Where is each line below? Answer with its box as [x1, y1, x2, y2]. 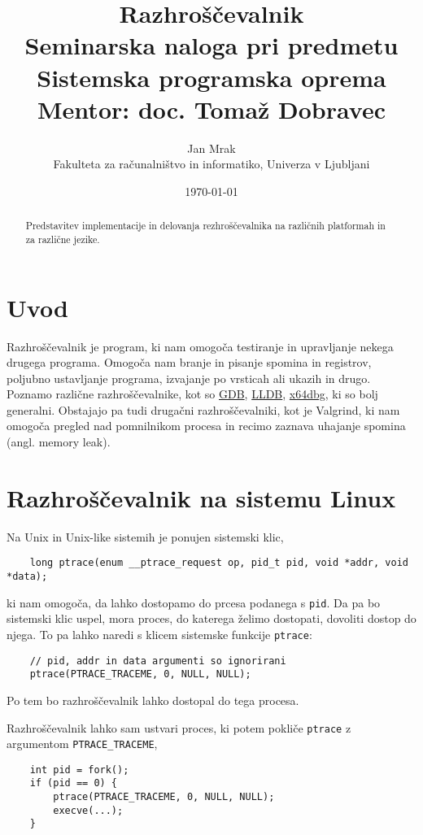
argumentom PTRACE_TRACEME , [7, 735, 158, 752]
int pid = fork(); [29, 763, 129, 776]
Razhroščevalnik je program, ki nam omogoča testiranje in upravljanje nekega [7, 337, 394, 354]
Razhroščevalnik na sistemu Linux [7, 481, 396, 514]
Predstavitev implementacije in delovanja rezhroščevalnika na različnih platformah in [25, 219, 386, 233]
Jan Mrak [187, 139, 236, 156]
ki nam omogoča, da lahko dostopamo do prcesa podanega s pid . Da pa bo [7, 594, 381, 611]
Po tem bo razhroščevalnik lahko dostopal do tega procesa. [7, 691, 299, 708]
